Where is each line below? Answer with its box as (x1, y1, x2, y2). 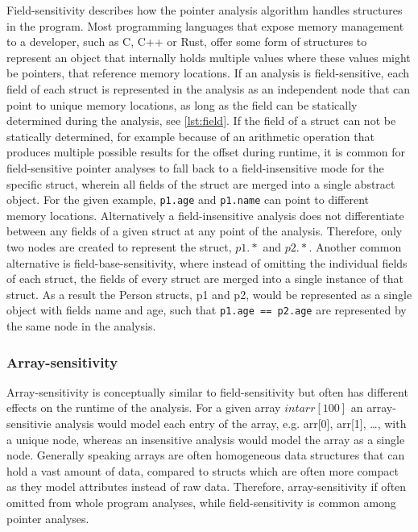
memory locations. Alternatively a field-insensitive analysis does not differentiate (6, 206, 404, 223)
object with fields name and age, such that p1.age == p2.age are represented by (6, 301, 407, 318)
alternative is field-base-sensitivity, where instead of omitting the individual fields (6, 254, 408, 271)
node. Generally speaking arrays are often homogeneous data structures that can (6, 447, 405, 463)
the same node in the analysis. (6, 318, 156, 334)
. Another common (308, 238, 402, 255)
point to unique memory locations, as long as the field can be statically (6, 96, 358, 113)
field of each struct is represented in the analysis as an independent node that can (6, 80, 411, 97)
